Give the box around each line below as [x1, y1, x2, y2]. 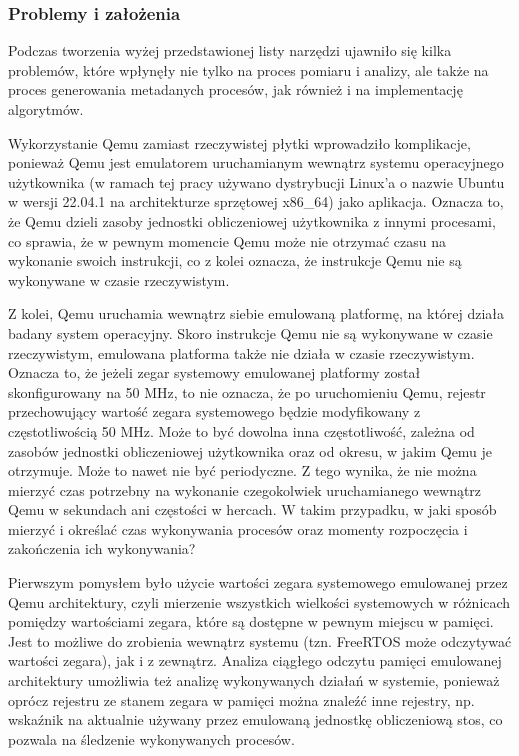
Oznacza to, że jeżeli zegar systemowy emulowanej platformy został [8, 362, 421, 383]
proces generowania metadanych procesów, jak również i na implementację [8, 79, 463, 100]
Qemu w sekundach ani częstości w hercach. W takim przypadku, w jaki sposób [8, 499, 497, 520]
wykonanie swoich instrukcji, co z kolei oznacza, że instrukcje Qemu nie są [8, 250, 462, 271]
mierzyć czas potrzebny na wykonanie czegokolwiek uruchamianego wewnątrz [8, 479, 482, 500]
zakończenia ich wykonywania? [8, 538, 196, 559]
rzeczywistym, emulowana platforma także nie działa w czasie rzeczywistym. [8, 342, 475, 363]
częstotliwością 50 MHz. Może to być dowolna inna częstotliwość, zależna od [8, 420, 475, 441]
